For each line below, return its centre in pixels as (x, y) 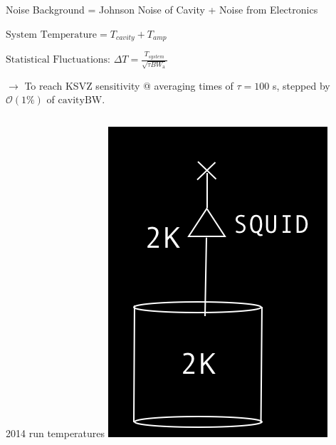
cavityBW (80, 101)
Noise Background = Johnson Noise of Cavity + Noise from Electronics (162, 9)
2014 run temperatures (56, 433)
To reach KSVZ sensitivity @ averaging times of (129, 85)
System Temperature (52, 35)
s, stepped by (301, 85)
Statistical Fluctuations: (58, 60)
